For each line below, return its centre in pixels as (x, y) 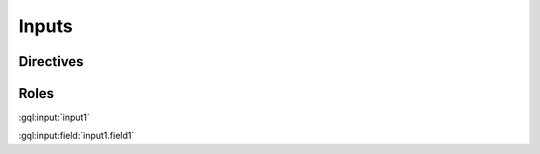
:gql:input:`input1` (54, 117)
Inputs (46, 26)
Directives (51, 61)
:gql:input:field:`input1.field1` (76, 136)
